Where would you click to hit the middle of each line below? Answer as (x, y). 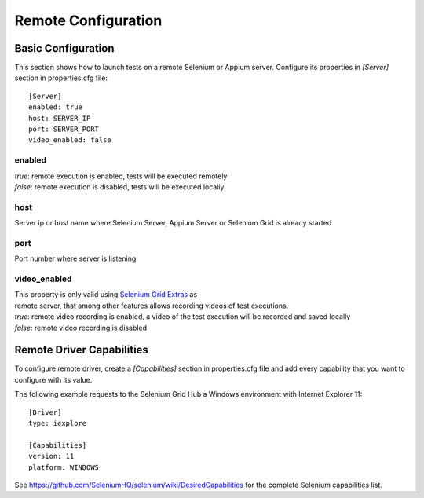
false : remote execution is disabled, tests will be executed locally (119, 187)
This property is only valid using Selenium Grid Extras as (106, 295)
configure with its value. (53, 379)
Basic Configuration (64, 48)
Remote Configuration (88, 20)
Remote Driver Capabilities (82, 350)
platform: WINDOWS (64, 467)
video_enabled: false (70, 140)
